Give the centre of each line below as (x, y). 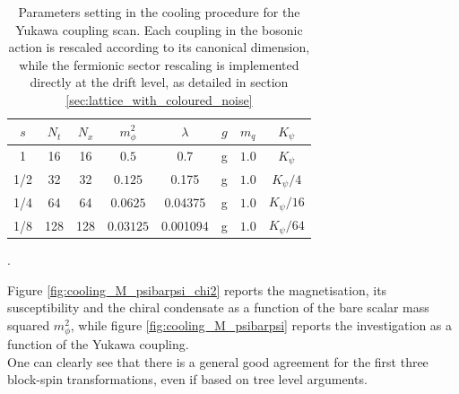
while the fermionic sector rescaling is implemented (159, 64)
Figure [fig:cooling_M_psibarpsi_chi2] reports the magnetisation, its (197, 289)
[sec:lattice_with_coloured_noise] (159, 99)
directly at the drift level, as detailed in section (159, 82)
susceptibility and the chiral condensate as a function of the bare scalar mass (218, 307)
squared (29, 324)
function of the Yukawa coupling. (98, 343)
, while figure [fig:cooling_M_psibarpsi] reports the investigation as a (261, 324)
